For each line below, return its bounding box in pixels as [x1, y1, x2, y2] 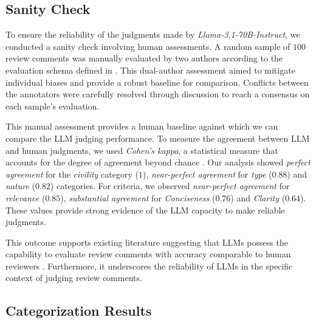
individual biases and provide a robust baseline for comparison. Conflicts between [5, 75, 309, 88]
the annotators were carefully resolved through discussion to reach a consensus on [5, 88, 310, 100]
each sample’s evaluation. [5, 99, 100, 112]
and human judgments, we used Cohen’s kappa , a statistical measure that [5, 144, 278, 156]
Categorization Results [5, 301, 152, 320]
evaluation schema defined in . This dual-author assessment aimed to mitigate [5, 63, 295, 76]
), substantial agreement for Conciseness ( [60, 191, 216, 204]
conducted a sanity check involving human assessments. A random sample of [5, 40, 290, 52]
